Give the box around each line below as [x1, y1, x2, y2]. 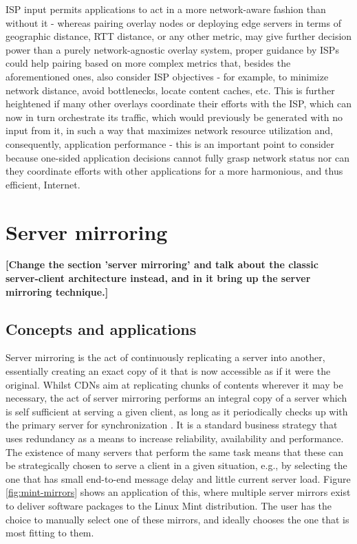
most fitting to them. [6, 525, 94, 540]
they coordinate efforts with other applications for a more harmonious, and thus [6, 164, 343, 178]
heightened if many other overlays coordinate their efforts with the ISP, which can [6, 96, 351, 111]
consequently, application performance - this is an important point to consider [6, 136, 335, 151]
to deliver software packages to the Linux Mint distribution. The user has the [6, 498, 332, 512]
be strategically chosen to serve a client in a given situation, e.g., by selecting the [6, 458, 347, 472]
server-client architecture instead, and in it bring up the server [6, 271, 311, 285]
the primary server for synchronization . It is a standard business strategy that [6, 417, 338, 432]
